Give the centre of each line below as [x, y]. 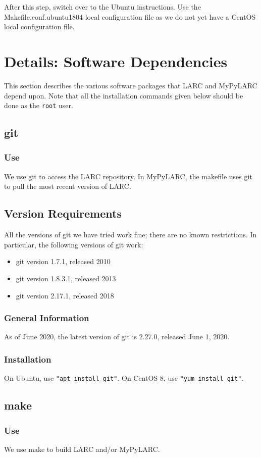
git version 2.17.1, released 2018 [65, 295]
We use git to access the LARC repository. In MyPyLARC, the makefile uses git [128, 176]
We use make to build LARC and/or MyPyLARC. [82, 449]
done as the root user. [39, 105]
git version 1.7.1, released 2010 [63, 261]
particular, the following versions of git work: [74, 244]
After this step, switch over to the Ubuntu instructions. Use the [102, 7]
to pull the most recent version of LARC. [68, 186]
